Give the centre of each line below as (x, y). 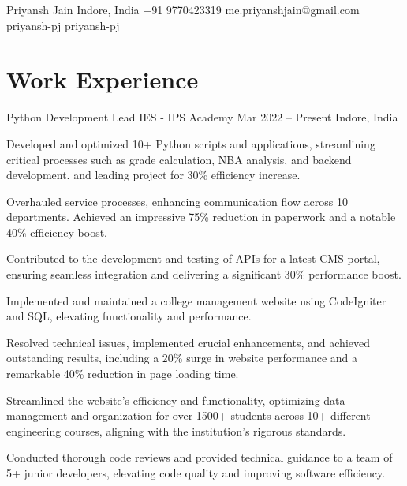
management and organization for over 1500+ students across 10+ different (189, 415)
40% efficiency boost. (57, 232)
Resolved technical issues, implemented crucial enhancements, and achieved (189, 342)
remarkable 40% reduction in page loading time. (123, 374)
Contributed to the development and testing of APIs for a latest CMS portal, (193, 258)
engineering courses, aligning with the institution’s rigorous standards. (176, 430)
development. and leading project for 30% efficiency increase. (153, 175)
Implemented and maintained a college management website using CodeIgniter (196, 300)
